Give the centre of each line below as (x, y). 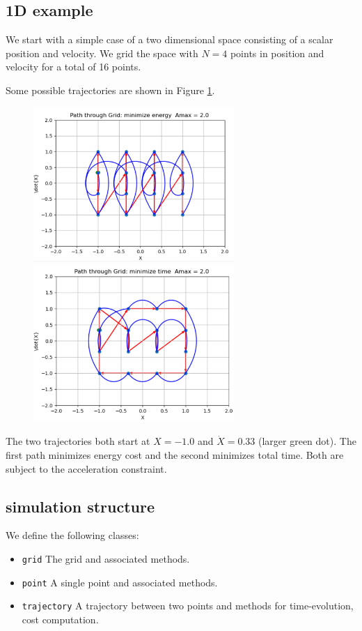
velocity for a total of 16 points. (73, 67)
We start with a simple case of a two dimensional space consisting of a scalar (170, 39)
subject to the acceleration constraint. (86, 468)
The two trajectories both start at (78, 441)
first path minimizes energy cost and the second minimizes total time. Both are (175, 454)
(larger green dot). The (307, 441)
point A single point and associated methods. (120, 582)
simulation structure (80, 506)
